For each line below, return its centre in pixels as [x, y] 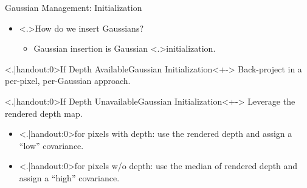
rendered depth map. [44, 113]
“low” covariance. [51, 145]
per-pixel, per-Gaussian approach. [68, 81]
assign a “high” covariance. [69, 177]
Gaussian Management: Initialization [74, 7]
